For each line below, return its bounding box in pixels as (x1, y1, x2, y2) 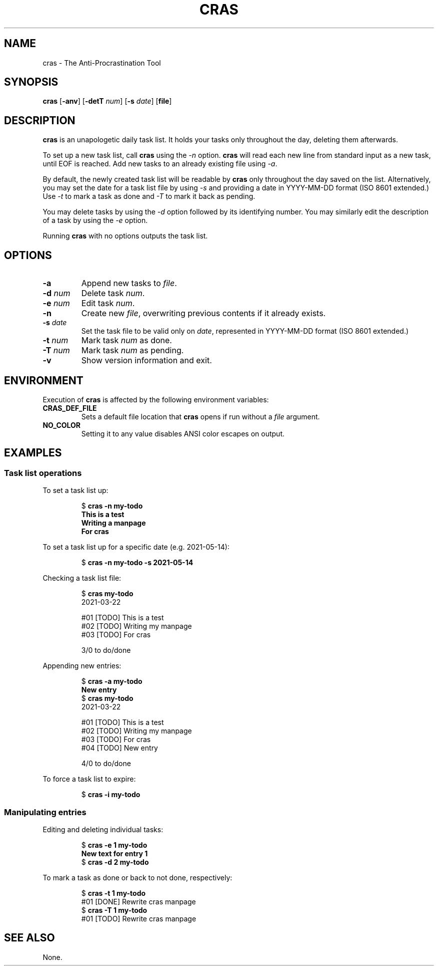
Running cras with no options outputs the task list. (42, 231, 208, 240)
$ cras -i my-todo (81, 790, 140, 799)
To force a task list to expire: (42, 775, 136, 784)
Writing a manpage (81, 519, 146, 528)
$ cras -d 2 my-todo (81, 857, 149, 866)
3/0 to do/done (81, 646, 131, 655)
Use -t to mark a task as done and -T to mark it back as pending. (42, 192, 255, 201)
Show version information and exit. (81, 355, 212, 366)
